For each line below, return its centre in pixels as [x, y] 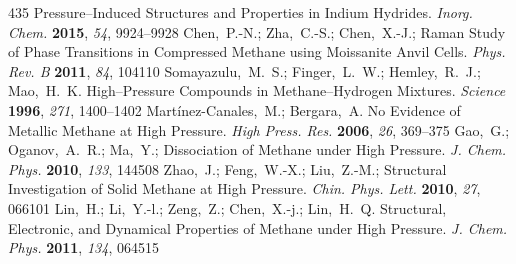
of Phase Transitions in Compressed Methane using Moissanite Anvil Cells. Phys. [257, 51]
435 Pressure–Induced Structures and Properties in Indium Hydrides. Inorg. [240, 12]
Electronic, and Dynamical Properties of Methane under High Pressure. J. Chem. [258, 227]
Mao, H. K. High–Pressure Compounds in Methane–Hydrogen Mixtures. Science [257, 90]
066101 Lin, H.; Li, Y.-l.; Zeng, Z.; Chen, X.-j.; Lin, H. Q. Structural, [227, 207]
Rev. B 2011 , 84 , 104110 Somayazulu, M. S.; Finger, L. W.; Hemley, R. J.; [244, 70]
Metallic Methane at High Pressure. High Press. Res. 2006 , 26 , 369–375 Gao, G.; [259, 129]
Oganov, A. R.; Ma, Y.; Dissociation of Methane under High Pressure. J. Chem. [257, 149]
